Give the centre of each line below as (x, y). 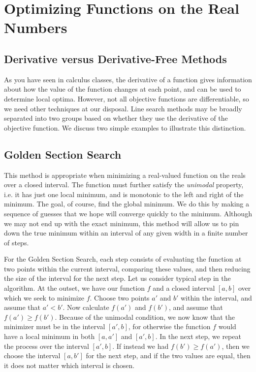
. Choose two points (120, 297)
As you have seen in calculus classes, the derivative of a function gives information (128, 79)
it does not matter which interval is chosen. (69, 365)
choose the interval (32, 355)
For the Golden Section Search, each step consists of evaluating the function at (123, 259)
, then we (236, 346)
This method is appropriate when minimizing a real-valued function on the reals (125, 175)
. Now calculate (86, 307)
